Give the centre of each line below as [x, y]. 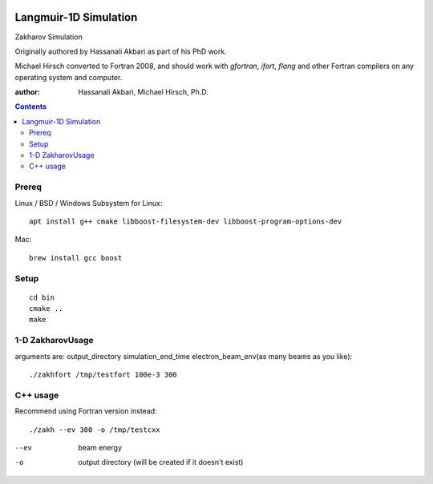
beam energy [100, 447]
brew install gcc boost [76, 258]
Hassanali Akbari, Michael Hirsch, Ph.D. [143, 92]
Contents [31, 107]
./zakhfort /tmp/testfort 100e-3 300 [103, 375]
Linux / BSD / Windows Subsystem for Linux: [89, 203]
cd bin [42, 297]
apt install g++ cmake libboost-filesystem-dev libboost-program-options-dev [186, 221]
